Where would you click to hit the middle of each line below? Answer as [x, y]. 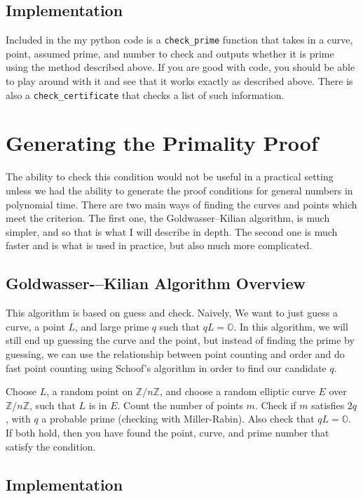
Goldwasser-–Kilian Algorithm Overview [156, 283]
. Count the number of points [180, 405]
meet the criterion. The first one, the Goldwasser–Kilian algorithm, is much [168, 218]
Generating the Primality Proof [162, 143]
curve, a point [35, 326]
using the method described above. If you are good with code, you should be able [180, 67]
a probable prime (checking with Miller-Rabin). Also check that [178, 419]
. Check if [275, 405]
